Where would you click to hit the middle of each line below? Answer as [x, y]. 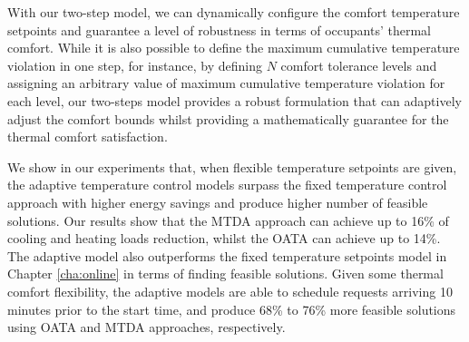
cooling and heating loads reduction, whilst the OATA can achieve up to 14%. [224, 238]
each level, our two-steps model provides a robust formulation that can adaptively [234, 100]
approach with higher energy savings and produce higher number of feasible [218, 202]
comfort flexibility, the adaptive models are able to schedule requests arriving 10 [230, 291]
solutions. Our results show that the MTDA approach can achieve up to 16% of [228, 220]
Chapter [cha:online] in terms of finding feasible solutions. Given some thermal [225, 274]
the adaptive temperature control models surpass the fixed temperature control [227, 185]
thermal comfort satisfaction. [88, 137]
